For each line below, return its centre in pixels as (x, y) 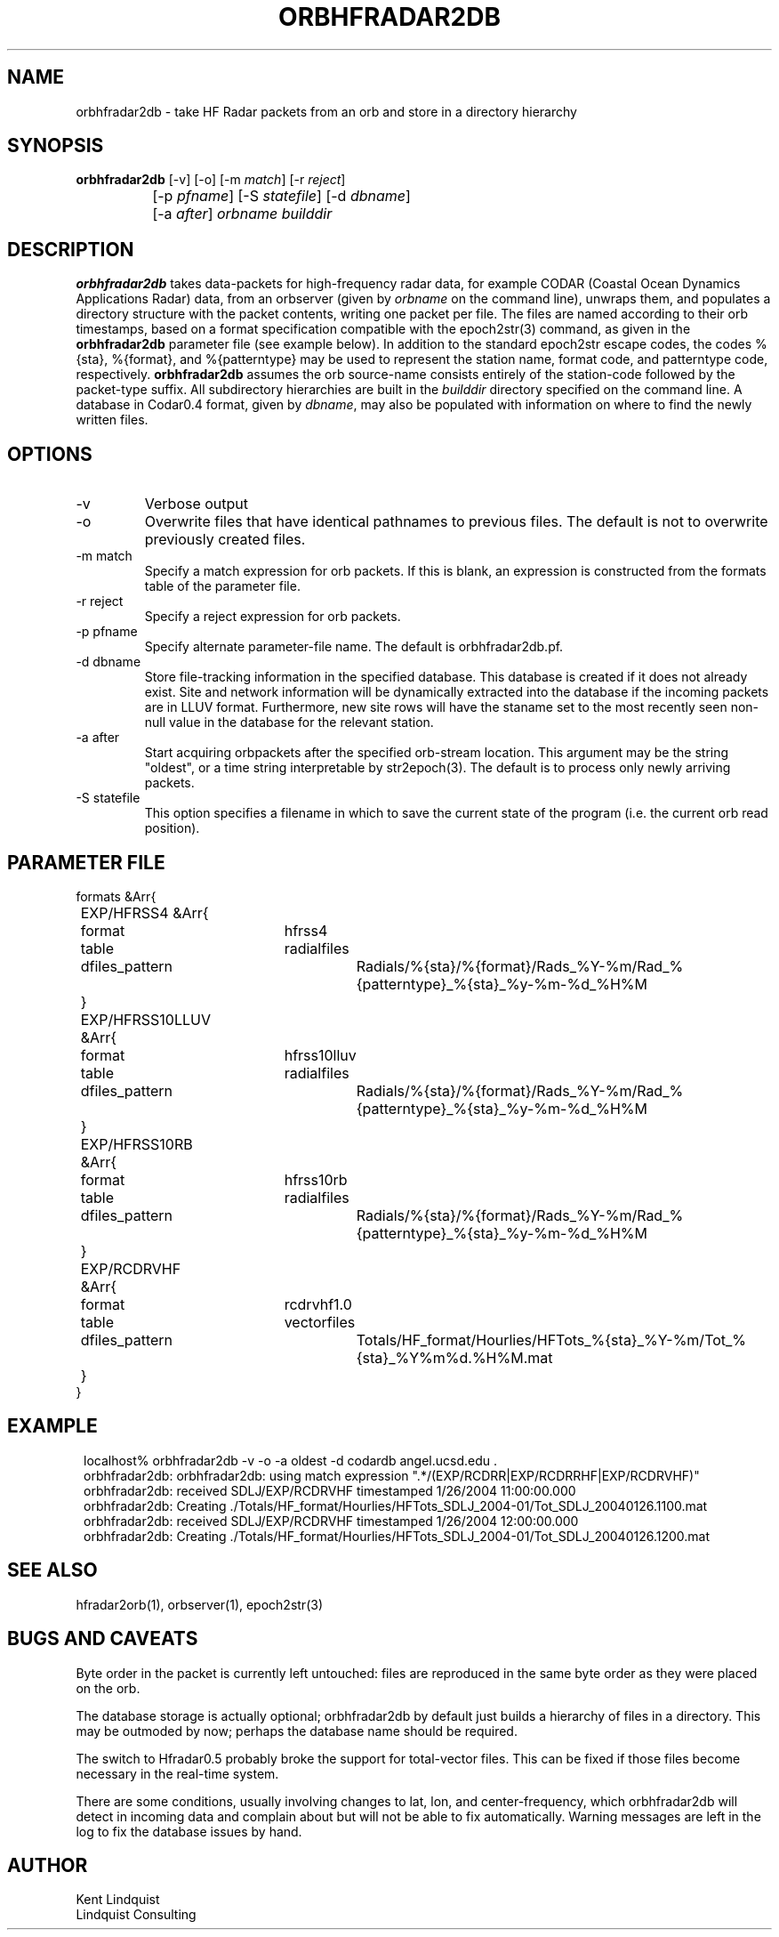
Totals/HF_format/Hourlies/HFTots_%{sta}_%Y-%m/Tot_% (551, 1340)
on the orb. (108, 1688)
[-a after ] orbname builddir (242, 214)
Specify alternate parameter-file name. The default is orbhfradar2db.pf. (354, 647)
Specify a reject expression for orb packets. (273, 617)
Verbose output (197, 504)
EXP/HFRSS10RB (137, 1144)
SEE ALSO (52, 1570)
